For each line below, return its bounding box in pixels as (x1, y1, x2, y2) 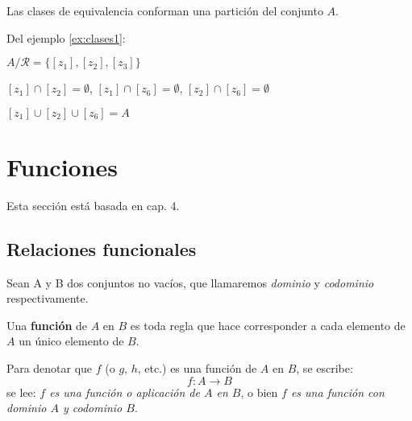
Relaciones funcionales (6, 236, 197, 261)
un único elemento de (19, 332, 124, 349)
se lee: (6, 383, 36, 400)
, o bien (240, 383, 278, 400)
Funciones (6, 150, 119, 183)
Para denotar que (6, 360, 93, 377)
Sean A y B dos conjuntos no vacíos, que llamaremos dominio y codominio (6, 274, 374, 291)
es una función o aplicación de (49, 383, 200, 400)
